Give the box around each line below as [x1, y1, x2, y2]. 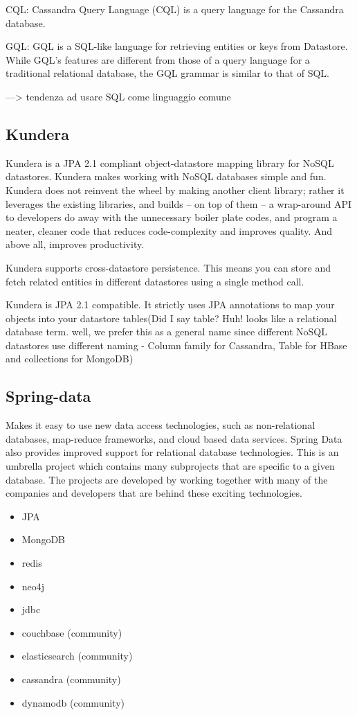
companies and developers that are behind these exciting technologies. [6, 486, 302, 500]
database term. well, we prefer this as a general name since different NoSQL [6, 324, 327, 339]
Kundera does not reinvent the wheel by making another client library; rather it [6, 182, 345, 197]
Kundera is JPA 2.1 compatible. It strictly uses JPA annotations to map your [6, 297, 335, 312]
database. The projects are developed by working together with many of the [6, 472, 328, 486]
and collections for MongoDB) [6, 351, 134, 366]
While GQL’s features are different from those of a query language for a [6, 52, 310, 67]
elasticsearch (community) [21, 648, 133, 663]
